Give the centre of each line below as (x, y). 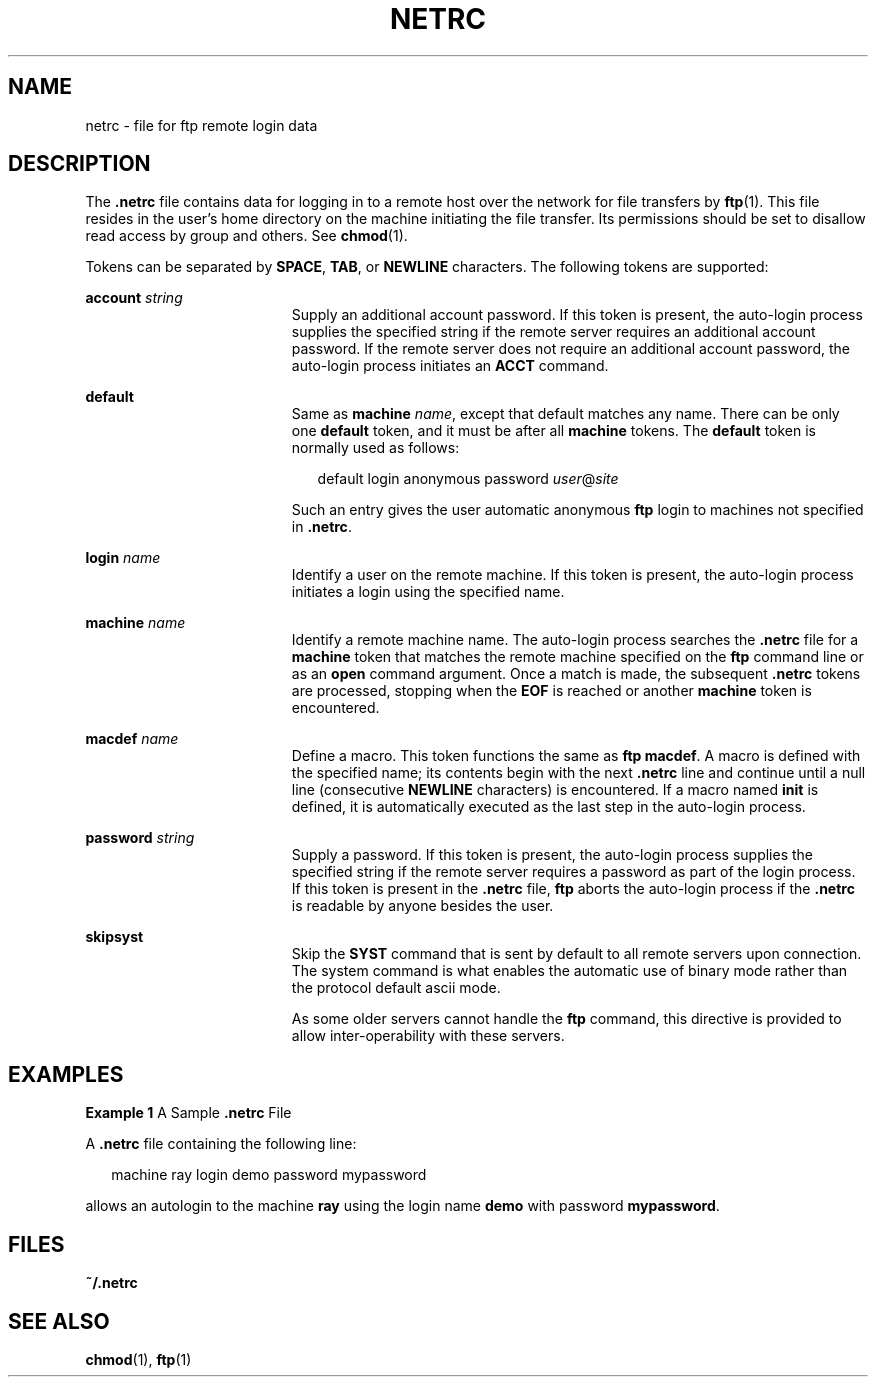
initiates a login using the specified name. (428, 592)
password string (140, 838)
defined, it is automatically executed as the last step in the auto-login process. (548, 807)
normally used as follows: (375, 448)
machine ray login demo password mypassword (269, 1175)
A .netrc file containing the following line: (221, 1144)
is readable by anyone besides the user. (422, 906)
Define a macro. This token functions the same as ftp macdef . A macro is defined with (576, 756)
